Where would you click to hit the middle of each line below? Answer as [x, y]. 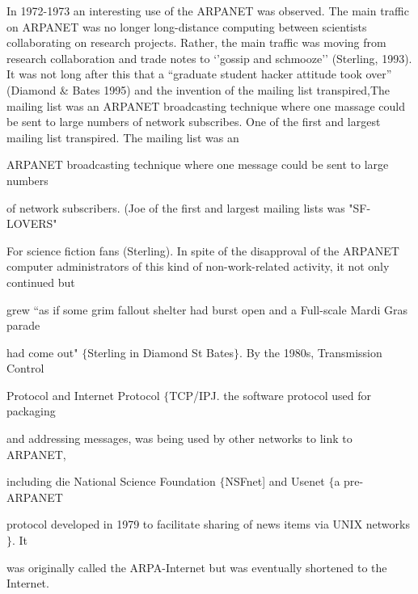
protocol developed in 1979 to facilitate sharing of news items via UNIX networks [208, 524]
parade [23, 325]
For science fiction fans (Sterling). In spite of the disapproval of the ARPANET [203, 250]
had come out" [42, 352]
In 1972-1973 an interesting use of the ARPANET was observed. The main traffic [208, 11]
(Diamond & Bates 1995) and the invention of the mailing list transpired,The [198, 89]
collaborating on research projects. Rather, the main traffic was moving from [196, 42]
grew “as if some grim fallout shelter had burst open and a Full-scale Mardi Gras [207, 309]
